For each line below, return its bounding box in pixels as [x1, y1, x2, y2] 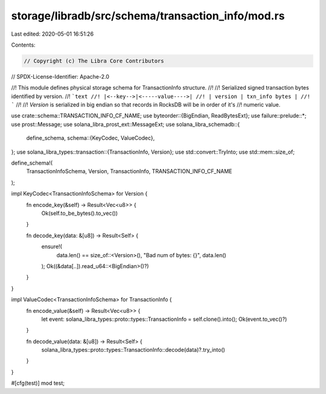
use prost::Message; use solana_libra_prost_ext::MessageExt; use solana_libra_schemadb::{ [11, 120, 240, 128]
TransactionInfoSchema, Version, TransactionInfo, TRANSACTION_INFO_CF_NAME [26, 168, 232, 175]
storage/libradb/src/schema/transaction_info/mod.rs [11, 9, 285, 22]
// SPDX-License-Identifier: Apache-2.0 [11, 73, 110, 80]
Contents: [11, 41, 36, 48]
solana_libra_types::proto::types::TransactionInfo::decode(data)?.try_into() [41, 346, 226, 353]
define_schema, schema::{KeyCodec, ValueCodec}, [26, 134, 155, 142]
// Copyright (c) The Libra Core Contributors [24, 57, 164, 64]
